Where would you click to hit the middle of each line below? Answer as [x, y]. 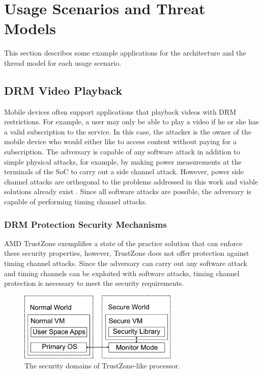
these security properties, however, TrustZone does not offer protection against [127, 253]
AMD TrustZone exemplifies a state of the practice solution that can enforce [123, 243]
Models [30, 28]
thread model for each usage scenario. [63, 62]
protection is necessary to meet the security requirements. [94, 283]
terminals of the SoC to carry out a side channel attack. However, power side [124, 171]
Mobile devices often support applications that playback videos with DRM [120, 111]
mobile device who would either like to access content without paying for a [121, 141]
